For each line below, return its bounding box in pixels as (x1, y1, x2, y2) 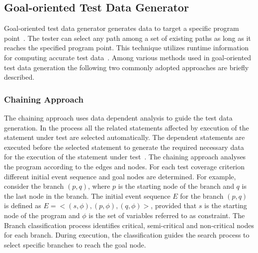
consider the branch (4, 181, 64, 191)
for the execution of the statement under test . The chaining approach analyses (4, 151, 246, 162)
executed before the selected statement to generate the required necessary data (4, 141, 244, 152)
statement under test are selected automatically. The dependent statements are (4, 132, 245, 142)
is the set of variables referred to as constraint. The (88, 210, 245, 220)
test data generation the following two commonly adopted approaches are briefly (4, 62, 249, 72)
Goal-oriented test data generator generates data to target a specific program (4, 23, 239, 33)
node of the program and (4, 210, 80, 220)
